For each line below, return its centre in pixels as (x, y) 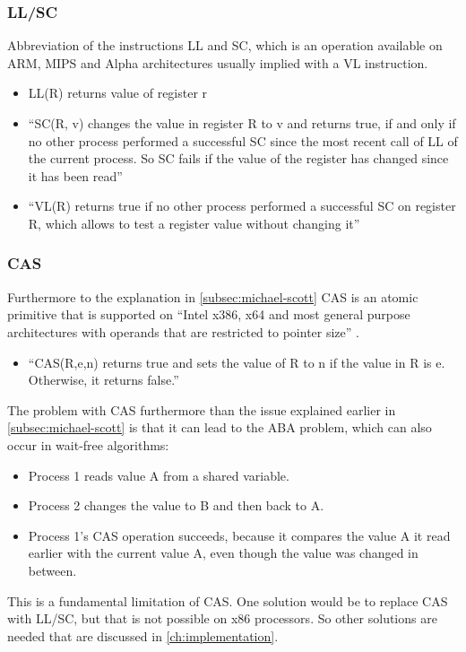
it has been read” (75, 175)
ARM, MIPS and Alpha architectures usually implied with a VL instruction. (218, 62)
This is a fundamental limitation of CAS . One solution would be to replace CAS (228, 600)
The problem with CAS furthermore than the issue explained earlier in (202, 409)
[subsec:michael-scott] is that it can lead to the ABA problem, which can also (220, 427)
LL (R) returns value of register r (118, 93)
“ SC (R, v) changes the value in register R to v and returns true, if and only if (242, 123)
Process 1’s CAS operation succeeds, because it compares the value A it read (239, 535)
